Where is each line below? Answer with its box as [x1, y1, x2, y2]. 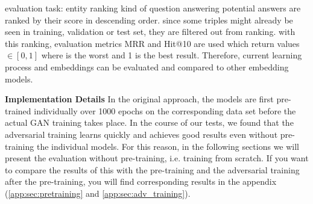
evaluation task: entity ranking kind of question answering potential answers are [5, 2, 301, 14]
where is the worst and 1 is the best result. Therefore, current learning [41, 49, 302, 61]
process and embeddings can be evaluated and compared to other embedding [5, 60, 289, 73]
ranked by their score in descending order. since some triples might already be [5, 13, 293, 26]
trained [5, 104, 31, 117]
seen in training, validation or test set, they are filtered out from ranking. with [5, 25, 296, 38]
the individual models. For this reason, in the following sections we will [36, 140, 300, 152]
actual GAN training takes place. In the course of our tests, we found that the [5, 116, 294, 129]
